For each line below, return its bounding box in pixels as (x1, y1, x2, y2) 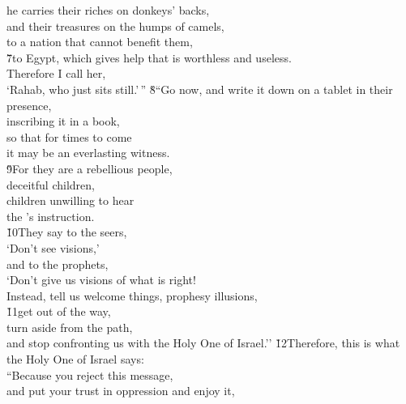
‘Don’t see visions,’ (6, 239, 100, 256)
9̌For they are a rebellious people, (6, 159, 173, 176)
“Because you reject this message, (6, 366, 173, 383)
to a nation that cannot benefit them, (6, 33, 193, 50)
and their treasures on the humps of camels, (6, 17, 224, 34)
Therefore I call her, (6, 65, 106, 82)
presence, (6, 96, 52, 113)
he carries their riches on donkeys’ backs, (6, 2, 210, 18)
